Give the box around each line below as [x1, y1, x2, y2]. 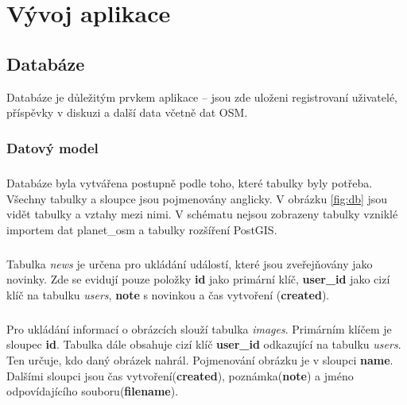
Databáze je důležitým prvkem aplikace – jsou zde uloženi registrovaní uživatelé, [6, 88, 397, 105]
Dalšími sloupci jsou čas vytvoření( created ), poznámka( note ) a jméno [6, 367, 354, 384]
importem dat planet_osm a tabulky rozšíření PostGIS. [6, 221, 277, 237]
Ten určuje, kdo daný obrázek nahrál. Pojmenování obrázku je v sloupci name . [6, 352, 393, 368]
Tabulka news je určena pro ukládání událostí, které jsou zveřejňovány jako [6, 255, 373, 272]
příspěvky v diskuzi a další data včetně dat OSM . [6, 104, 248, 121]
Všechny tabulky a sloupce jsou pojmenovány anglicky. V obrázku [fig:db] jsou [6, 190, 388, 206]
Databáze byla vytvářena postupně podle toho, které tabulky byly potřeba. [6, 174, 373, 191]
